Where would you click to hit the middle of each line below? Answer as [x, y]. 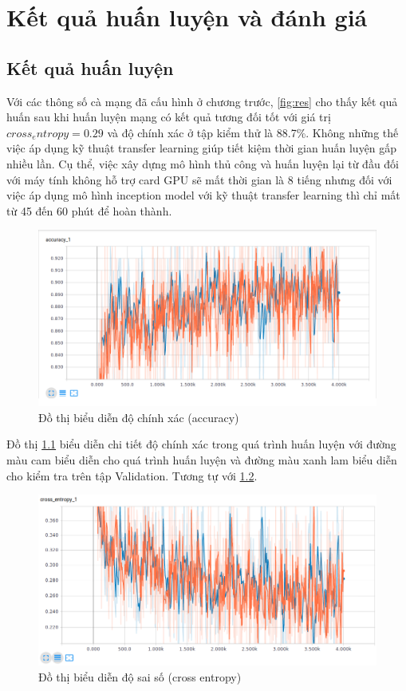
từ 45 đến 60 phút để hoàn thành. [89, 210]
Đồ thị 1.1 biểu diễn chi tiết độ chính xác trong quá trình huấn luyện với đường [201, 444]
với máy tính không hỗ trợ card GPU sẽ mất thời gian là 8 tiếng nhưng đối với [199, 179]
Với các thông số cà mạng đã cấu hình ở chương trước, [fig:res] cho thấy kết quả [202, 101]
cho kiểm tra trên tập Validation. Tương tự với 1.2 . [132, 475]
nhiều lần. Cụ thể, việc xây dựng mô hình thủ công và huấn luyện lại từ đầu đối [203, 163]
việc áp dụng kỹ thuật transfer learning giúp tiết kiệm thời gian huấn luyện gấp [202, 148]
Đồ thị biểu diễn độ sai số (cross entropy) [140, 677]
